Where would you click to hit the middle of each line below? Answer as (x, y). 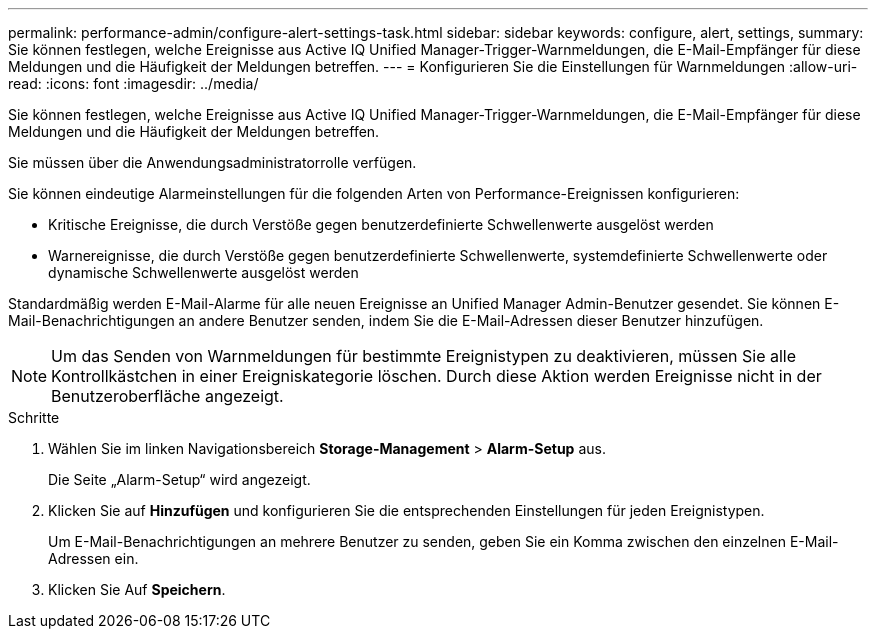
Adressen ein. (93, 558)
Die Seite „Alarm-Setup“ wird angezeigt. (179, 479)
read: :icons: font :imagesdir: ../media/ (133, 83)
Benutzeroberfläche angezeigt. (167, 396)
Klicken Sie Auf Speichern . (137, 589)
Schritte (34, 417)
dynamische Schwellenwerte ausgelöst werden (203, 272)
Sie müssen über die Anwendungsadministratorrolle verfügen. (212, 162)
